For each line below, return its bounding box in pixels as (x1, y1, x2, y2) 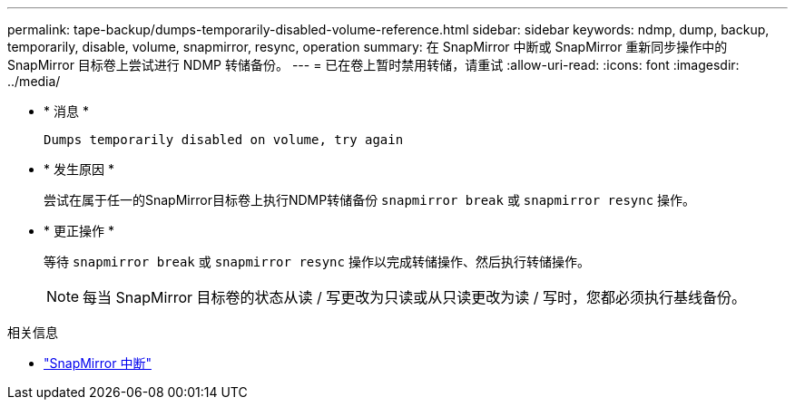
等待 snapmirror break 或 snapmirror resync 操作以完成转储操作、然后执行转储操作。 (44, 254, 590, 269)
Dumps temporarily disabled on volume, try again (44, 132, 404, 147)
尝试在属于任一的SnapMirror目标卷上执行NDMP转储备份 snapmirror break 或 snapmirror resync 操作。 (44, 192, 696, 208)
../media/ (7, 73, 61, 89)
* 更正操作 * (44, 223, 114, 238)
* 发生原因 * (44, 161, 114, 177)
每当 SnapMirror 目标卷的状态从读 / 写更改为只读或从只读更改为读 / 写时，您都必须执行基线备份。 (83, 288, 747, 306)
